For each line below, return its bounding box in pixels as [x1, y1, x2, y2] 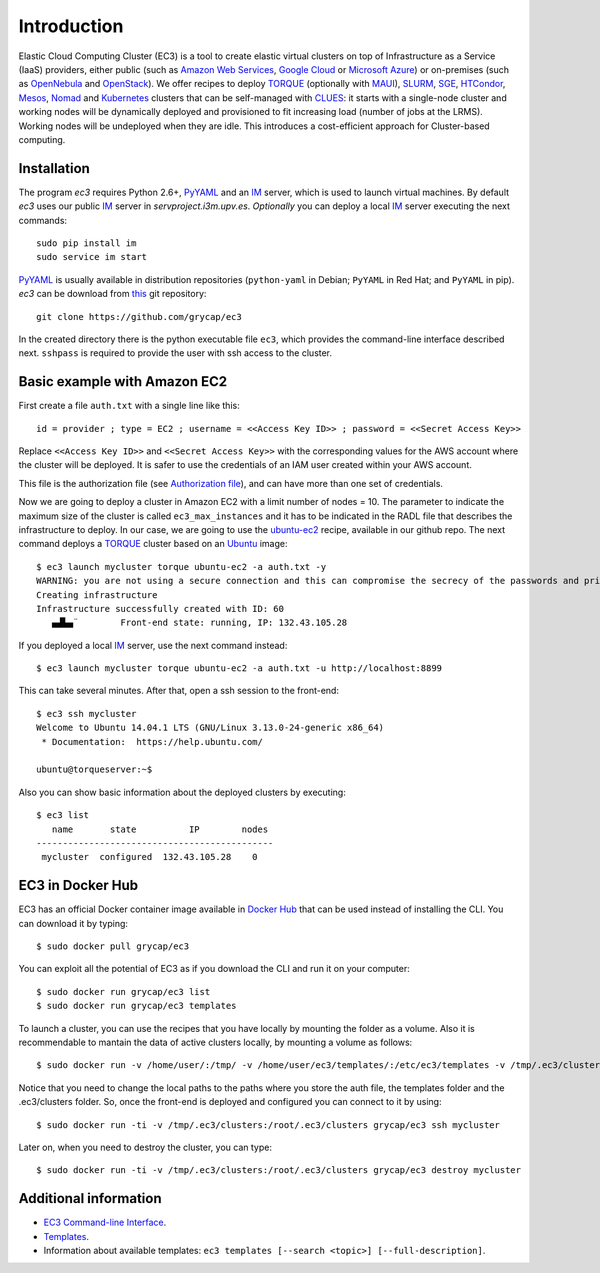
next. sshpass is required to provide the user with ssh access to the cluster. [18, 347, 333, 359]
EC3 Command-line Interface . [43, 1216, 167, 1229]
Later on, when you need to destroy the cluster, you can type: [18, 1141, 272, 1153]
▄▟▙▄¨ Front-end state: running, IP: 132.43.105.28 [51, 617, 348, 629]
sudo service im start [36, 251, 148, 263]
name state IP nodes [51, 823, 269, 835]
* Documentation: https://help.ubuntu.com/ [41, 736, 264, 747]
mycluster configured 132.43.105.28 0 [41, 851, 259, 863]
